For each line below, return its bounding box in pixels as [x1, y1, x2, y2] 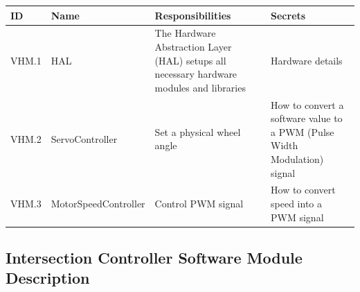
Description [6, 267, 90, 289]
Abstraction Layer [154, 39, 232, 53]
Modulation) [271, 151, 324, 166]
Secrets [271, 8, 306, 22]
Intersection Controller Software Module [6, 247, 303, 268]
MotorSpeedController [51, 196, 145, 210]
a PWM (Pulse [271, 124, 334, 139]
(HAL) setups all [154, 53, 226, 67]
